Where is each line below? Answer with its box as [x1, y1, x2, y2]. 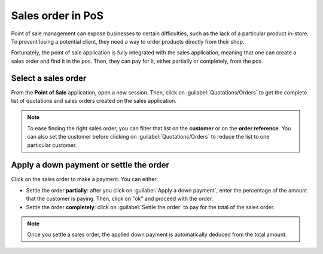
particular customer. [27, 141, 77, 149]
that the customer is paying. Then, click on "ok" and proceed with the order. [26, 195, 214, 203]
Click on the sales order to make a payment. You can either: [11, 176, 159, 183]
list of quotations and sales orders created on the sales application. [11, 97, 176, 105]
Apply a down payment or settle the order [11, 160, 170, 170]
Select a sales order [11, 73, 87, 83]
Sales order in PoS [11, 9, 104, 22]
